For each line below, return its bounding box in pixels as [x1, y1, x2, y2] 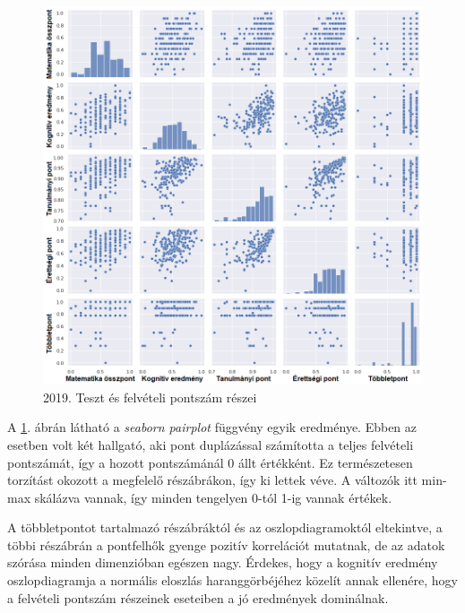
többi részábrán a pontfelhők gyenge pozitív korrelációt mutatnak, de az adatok [7, 535, 445, 554]
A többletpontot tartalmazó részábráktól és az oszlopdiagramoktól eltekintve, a [7, 518, 443, 537]
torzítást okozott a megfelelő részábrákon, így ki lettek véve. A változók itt [7, 471, 418, 489]
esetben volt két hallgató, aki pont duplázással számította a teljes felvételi [7, 435, 414, 453]
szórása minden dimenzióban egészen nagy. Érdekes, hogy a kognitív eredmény [7, 553, 438, 572]
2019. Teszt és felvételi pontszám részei [43, 387, 257, 406]
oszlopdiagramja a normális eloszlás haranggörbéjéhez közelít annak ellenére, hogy [7, 571, 458, 590]
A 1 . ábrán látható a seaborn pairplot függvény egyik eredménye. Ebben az [7, 418, 418, 436]
